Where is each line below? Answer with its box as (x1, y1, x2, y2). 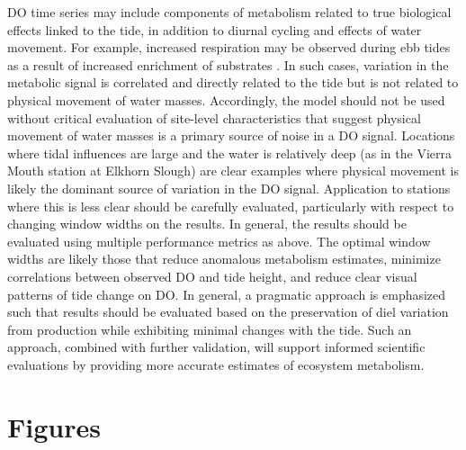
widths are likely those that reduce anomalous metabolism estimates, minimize (7, 249, 441, 268)
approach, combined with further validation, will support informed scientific (7, 337, 426, 356)
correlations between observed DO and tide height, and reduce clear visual (7, 266, 417, 285)
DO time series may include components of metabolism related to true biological (7, 3, 452, 21)
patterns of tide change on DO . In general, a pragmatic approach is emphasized (7, 284, 446, 303)
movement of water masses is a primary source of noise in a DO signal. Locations (7, 126, 455, 145)
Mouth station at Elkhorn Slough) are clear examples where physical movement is (7, 161, 459, 180)
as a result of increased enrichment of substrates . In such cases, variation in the (7, 55, 449, 74)
